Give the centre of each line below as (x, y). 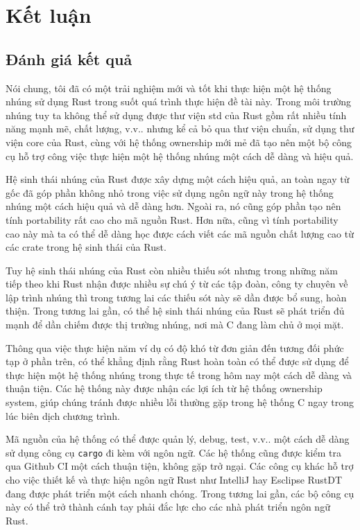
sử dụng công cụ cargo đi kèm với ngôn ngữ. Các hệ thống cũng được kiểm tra (173, 452)
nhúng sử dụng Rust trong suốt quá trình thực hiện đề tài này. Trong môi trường (179, 101)
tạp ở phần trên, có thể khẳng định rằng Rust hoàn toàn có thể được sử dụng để (177, 361)
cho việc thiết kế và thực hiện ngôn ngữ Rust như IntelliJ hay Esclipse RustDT (174, 480)
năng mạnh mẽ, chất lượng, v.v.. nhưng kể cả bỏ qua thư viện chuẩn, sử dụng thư (180, 129)
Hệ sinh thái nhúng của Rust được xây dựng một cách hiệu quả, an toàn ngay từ (178, 179)
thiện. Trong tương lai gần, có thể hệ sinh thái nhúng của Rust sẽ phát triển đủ (175, 311)
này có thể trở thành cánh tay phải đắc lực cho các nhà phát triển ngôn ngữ (168, 507)
